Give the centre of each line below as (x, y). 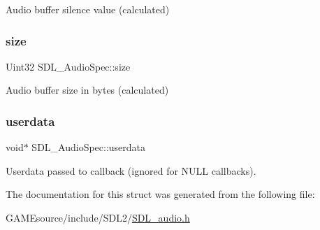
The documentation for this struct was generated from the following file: (160, 194)
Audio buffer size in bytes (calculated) (87, 90)
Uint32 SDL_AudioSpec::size (68, 66)
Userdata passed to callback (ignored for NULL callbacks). (131, 170)
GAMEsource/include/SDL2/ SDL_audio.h (98, 217)
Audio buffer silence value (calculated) (88, 9)
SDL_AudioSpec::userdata (89, 147)
